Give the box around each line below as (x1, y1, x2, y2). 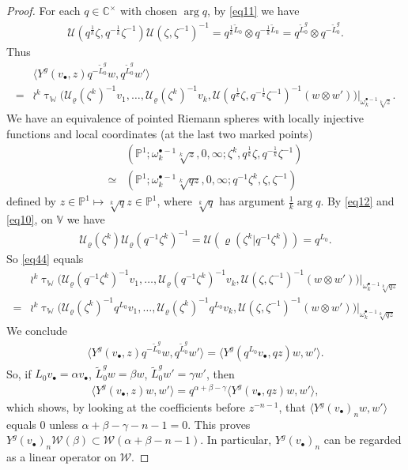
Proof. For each (6, 2, 81, 18)
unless (49, 415, 78, 432)
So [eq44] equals (6, 250, 84, 267)
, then (206, 365, 235, 382)
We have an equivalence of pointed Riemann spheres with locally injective (6, 110, 364, 126)
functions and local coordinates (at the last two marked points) (6, 125, 313, 141)
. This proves (187, 415, 251, 432)
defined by (6, 193, 57, 209)
